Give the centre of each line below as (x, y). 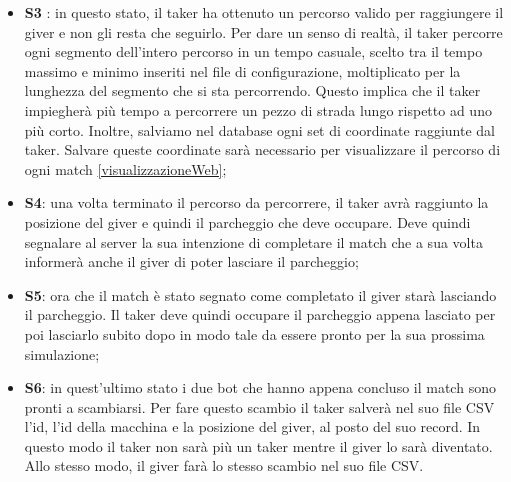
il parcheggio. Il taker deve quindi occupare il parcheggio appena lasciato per (260, 314)
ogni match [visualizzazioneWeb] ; (125, 168)
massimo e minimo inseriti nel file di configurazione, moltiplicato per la (242, 70)
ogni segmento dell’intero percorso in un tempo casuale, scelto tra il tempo (253, 51)
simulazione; (62, 353)
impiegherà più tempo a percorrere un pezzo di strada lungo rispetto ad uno (258, 109)
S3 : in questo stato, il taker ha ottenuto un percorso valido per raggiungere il (264, 12)
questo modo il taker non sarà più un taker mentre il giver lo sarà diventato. (258, 445)
